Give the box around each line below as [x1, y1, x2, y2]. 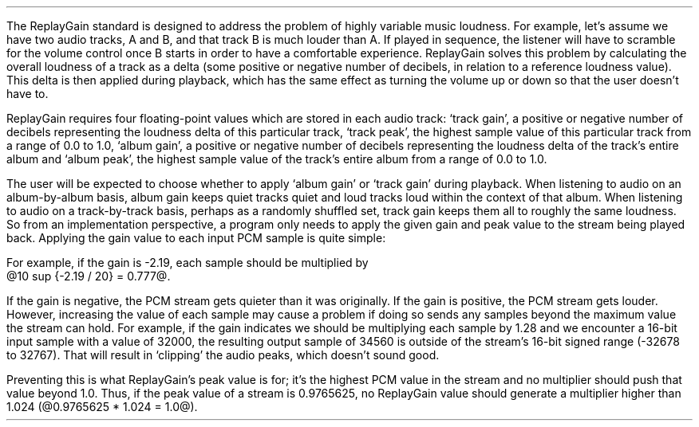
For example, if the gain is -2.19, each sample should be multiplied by [6, 256, 369, 269]
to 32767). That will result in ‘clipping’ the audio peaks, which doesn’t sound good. [6, 348, 440, 362]
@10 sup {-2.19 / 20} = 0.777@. [6, 269, 171, 283]
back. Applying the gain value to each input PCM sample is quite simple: [6, 231, 386, 245]
